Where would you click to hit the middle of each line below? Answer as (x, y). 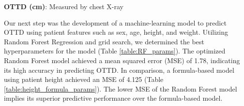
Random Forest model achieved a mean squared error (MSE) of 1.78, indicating (122, 60)
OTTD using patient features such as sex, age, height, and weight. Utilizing (116, 32)
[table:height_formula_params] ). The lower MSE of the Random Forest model (121, 88)
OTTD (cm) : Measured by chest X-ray (64, 6)
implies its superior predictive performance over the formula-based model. (113, 98)
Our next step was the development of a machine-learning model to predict (115, 22)
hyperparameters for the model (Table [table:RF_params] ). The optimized (115, 51)
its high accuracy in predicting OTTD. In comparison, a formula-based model (119, 70)
